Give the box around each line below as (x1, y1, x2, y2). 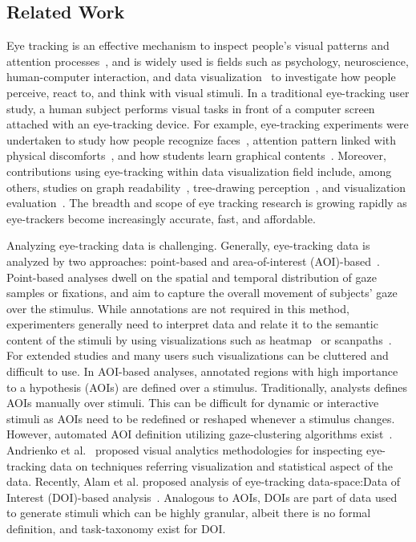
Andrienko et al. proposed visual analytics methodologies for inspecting (6, 442, 363, 458)
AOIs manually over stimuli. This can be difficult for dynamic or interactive (6, 394, 379, 411)
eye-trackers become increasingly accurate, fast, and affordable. (6, 210, 316, 226)
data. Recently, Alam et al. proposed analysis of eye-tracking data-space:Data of (6, 473, 401, 490)
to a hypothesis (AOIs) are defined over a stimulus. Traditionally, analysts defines (6, 378, 408, 395)
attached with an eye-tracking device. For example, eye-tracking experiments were (6, 116, 409, 132)
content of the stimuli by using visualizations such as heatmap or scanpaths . (6, 331, 392, 348)
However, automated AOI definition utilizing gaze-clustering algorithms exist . (6, 426, 393, 442)
